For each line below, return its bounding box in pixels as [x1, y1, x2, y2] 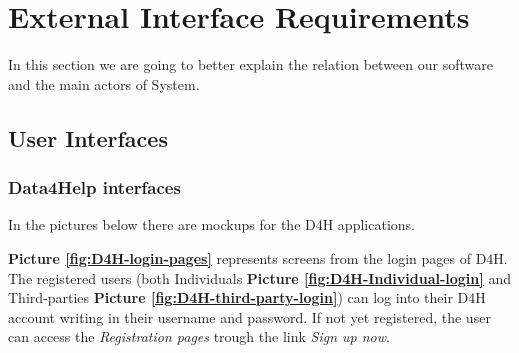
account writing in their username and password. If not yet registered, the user [8, 306, 491, 327]
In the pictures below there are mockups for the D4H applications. [8, 214, 415, 235]
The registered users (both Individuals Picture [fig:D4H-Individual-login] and [8, 267, 511, 288]
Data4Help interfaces [8, 175, 181, 200]
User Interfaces [8, 122, 168, 153]
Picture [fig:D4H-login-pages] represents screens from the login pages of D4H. [8, 247, 508, 268]
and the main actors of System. [8, 73, 200, 94]
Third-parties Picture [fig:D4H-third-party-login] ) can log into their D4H [8, 287, 486, 308]
